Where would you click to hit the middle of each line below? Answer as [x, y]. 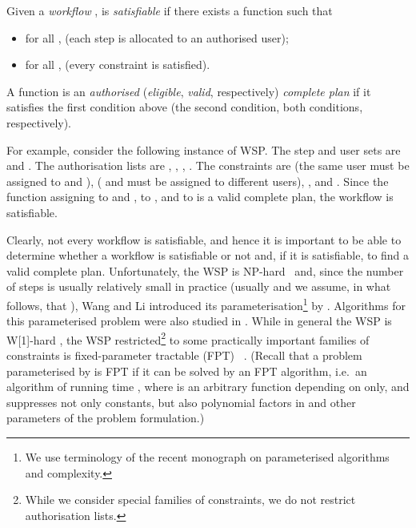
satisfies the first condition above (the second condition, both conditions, [185, 107]
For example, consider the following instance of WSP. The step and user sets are [204, 149]
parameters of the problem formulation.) [106, 418]
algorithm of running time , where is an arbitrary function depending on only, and [208, 387]
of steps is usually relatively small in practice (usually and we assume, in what [199, 286]
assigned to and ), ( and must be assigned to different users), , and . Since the [198, 181]
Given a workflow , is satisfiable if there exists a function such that [170, 10]
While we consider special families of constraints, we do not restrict [190, 500]
